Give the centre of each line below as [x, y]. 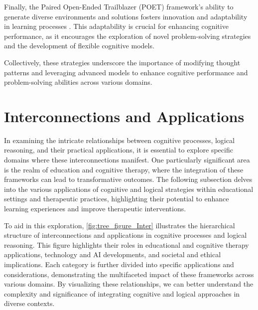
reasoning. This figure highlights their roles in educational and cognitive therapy [127, 244]
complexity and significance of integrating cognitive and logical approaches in [122, 293]
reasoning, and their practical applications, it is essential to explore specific [119, 150]
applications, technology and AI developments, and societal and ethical [113, 254]
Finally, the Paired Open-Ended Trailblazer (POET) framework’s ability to [119, 6]
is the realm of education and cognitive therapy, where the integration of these [124, 169]
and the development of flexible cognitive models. [79, 46]
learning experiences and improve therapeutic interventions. [95, 209]
